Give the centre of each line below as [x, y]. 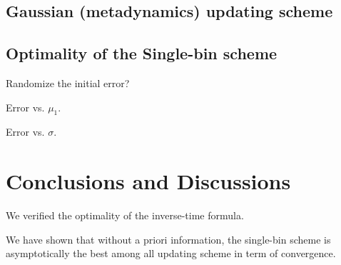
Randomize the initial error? [68, 82]
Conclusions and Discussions [148, 181]
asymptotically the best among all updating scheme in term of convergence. [171, 253]
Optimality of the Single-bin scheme [142, 53]
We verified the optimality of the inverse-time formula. [125, 215]
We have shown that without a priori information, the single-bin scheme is [168, 239]
